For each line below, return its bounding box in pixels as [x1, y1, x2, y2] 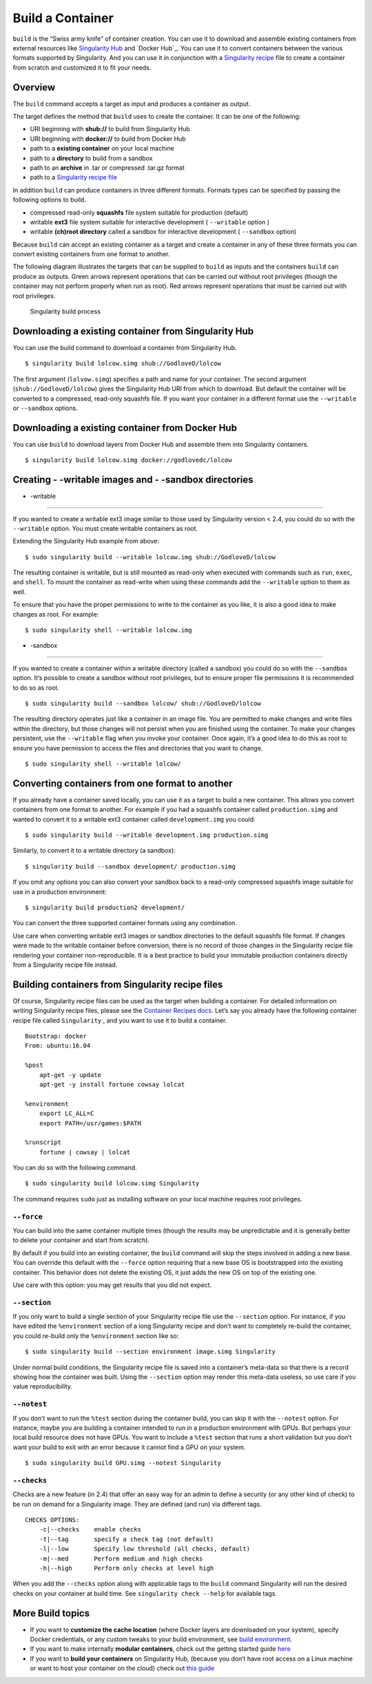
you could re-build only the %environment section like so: [12, 1331, 179, 1339]
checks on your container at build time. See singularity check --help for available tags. [12, 1589, 278, 1598]
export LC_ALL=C [39, 1110, 94, 1118]
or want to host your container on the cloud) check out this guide [30, 1664, 215, 1672]
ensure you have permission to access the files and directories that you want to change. [12, 744, 263, 752]
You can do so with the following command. [12, 1163, 137, 1172]
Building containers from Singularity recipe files [12, 978, 223, 990]
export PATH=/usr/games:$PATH [39, 1119, 141, 1127]
